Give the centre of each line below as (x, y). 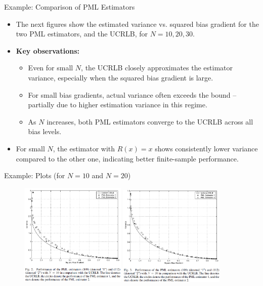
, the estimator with (84, 148)
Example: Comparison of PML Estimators (70, 7)
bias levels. (45, 131)
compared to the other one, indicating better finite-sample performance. (127, 158)
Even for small (51, 68)
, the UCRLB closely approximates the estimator (157, 68)
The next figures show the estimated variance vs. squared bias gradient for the (137, 24)
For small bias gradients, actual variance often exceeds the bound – (132, 94)
